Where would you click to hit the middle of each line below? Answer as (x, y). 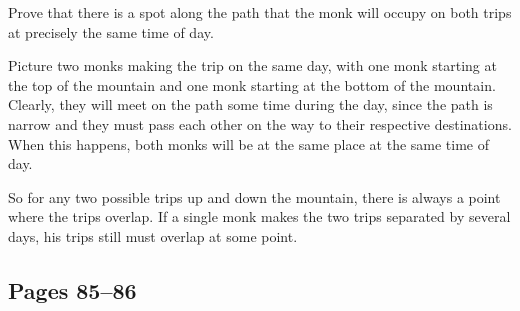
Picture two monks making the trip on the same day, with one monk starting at (252, 65)
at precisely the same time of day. (111, 31)
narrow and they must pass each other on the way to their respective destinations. (260, 123)
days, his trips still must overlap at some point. (153, 235)
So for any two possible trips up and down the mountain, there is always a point (254, 196)
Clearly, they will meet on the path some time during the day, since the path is (250, 104)
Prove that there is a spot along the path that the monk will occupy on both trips (260, 12)
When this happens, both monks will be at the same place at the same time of (249, 143)
